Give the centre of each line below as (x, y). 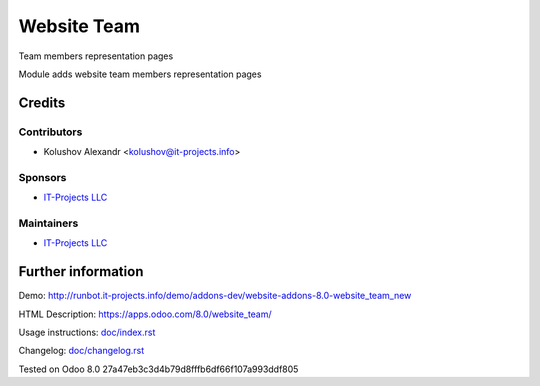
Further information (81, 271)
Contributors (50, 132)
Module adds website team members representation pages (140, 74)
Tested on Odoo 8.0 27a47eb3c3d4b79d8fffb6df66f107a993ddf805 (158, 369)
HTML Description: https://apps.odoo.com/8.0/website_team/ (145, 314)
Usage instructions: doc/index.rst (87, 332)
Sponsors (42, 177)
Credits (42, 102)
